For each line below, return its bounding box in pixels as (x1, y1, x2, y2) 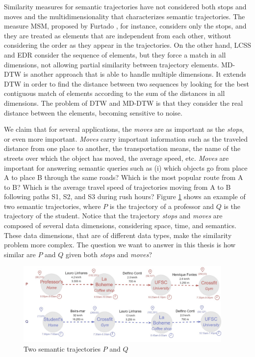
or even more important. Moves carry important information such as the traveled (4, 133, 248, 144)
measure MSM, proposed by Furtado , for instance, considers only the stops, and (4, 21, 247, 31)
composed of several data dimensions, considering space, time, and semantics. (4, 220, 236, 231)
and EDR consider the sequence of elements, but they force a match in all (4, 49, 226, 59)
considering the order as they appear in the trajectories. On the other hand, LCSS (4, 40, 251, 50)
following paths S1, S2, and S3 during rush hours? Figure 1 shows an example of (4, 191, 246, 202)
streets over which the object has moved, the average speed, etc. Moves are (4, 152, 229, 163)
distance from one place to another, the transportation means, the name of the (4, 143, 241, 153)
